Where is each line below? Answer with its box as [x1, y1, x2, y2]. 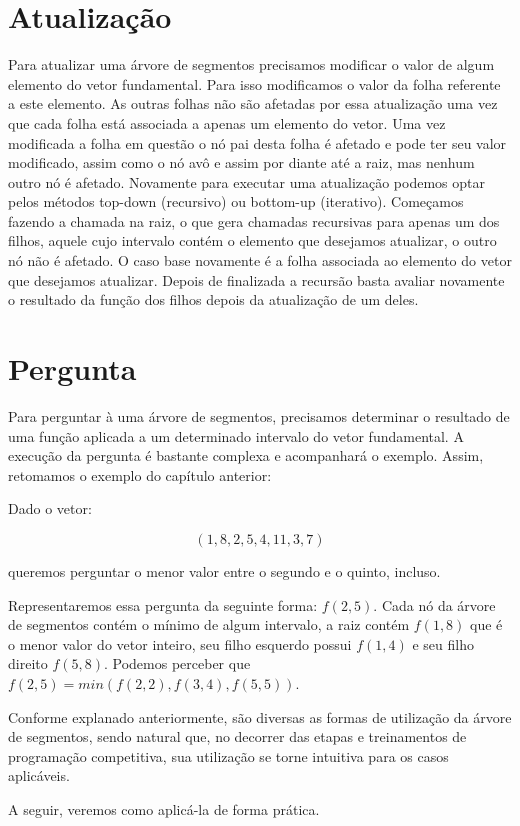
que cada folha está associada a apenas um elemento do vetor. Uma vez [8, 112, 446, 133]
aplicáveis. [8, 765, 70, 786]
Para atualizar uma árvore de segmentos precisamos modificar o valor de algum [8, 54, 495, 75]
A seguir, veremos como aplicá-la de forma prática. [8, 798, 320, 819]
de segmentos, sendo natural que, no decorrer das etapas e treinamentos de [8, 726, 467, 747]
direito [8, 653, 48, 674]
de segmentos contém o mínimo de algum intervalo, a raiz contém [8, 614, 410, 635]
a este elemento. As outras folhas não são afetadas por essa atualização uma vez [8, 93, 498, 114]
